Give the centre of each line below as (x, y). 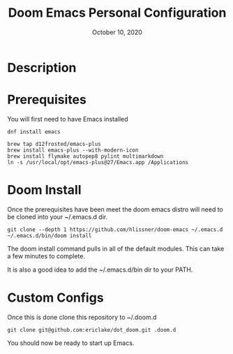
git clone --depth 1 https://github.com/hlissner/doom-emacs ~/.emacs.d (115, 229)
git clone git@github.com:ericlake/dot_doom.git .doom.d (92, 330)
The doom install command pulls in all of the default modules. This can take (116, 249)
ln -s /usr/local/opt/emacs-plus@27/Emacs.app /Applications (98, 162)
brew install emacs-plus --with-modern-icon (73, 150)
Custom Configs (55, 297)
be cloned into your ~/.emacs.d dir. (58, 216)
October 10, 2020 (117, 32)
